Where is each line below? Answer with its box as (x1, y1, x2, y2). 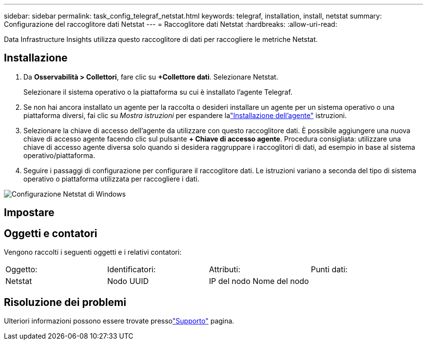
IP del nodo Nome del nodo (209, 276, 309, 286)
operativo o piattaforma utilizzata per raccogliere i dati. (23, 174, 199, 183)
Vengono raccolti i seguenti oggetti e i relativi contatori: (4, 248, 182, 257)
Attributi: (209, 264, 241, 275)
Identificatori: (107, 264, 156, 275)
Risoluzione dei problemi (4, 296, 126, 308)
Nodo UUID (107, 276, 149, 286)
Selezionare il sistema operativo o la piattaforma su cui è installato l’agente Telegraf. (23, 87, 292, 96)
